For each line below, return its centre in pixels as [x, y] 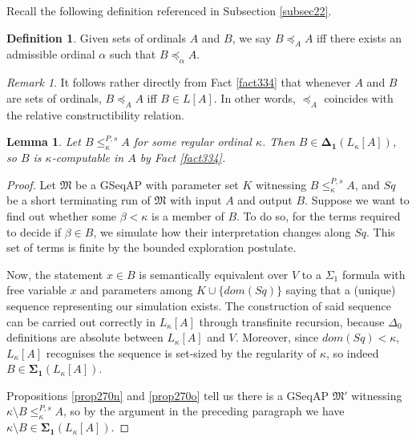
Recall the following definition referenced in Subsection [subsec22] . [169, 10]
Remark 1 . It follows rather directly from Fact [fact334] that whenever [179, 82]
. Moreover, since [277, 337]
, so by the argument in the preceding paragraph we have [204, 411]
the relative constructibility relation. [95, 114]
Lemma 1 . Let [44, 142]
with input [196, 200]
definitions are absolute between [85, 337]
